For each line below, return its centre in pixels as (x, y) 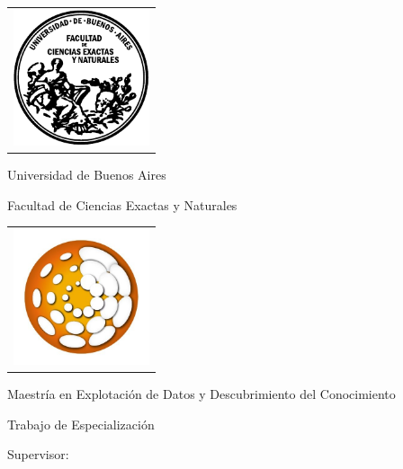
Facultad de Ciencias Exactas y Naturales (122, 204)
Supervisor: (38, 454)
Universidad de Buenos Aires (87, 175)
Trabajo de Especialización (81, 424)
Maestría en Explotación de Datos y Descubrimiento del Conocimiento (201, 394)
